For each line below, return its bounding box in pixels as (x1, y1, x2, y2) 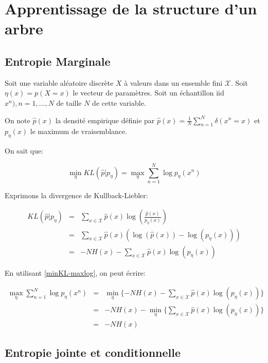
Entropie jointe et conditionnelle (5, 345, 181, 360)
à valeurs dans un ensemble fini (124, 77, 223, 88)
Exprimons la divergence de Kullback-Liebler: (5, 189, 148, 200)
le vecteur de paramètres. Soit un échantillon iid (73, 87, 224, 98)
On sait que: (5, 145, 44, 156)
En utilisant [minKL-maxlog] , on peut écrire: (5, 267, 146, 278)
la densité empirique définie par (55, 114, 155, 125)
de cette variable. (92, 97, 146, 108)
